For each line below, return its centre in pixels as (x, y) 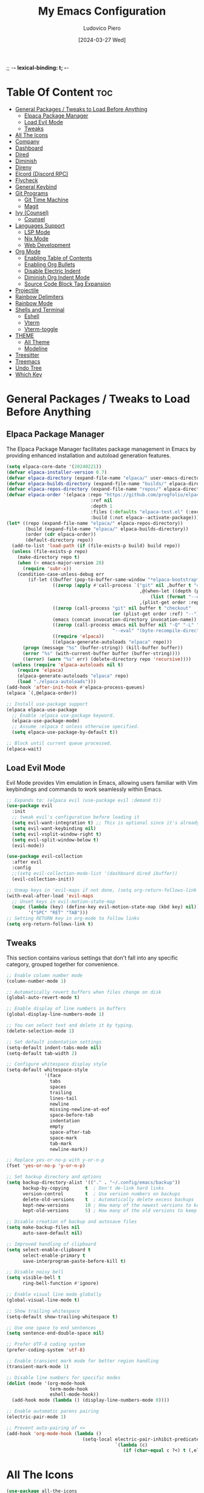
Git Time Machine (46, 200)
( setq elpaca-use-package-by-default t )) (65, 732)
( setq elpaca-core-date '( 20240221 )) (54, 466)
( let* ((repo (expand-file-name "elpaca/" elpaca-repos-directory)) (95, 523)
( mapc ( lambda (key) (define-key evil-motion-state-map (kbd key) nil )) (106, 907)
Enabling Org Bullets (49, 264)
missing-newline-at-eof (80, 1109)
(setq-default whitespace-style (47, 1070)
